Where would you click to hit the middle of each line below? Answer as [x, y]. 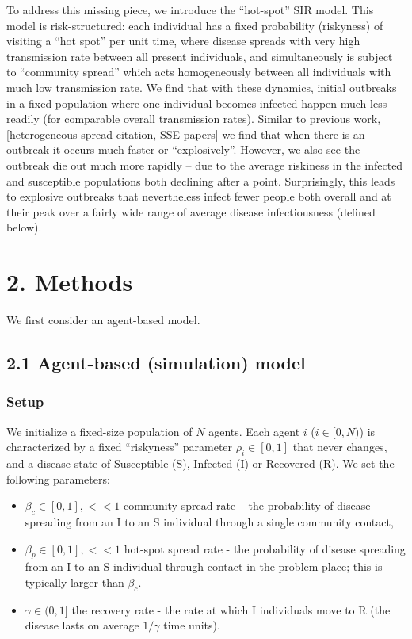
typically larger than [74, 582]
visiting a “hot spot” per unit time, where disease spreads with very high [183, 41]
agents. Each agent [254, 431]
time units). [192, 625]
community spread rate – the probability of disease [247, 505]
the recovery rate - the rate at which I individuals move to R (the [231, 609]
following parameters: [58, 478]
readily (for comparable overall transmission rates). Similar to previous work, [194, 119]
